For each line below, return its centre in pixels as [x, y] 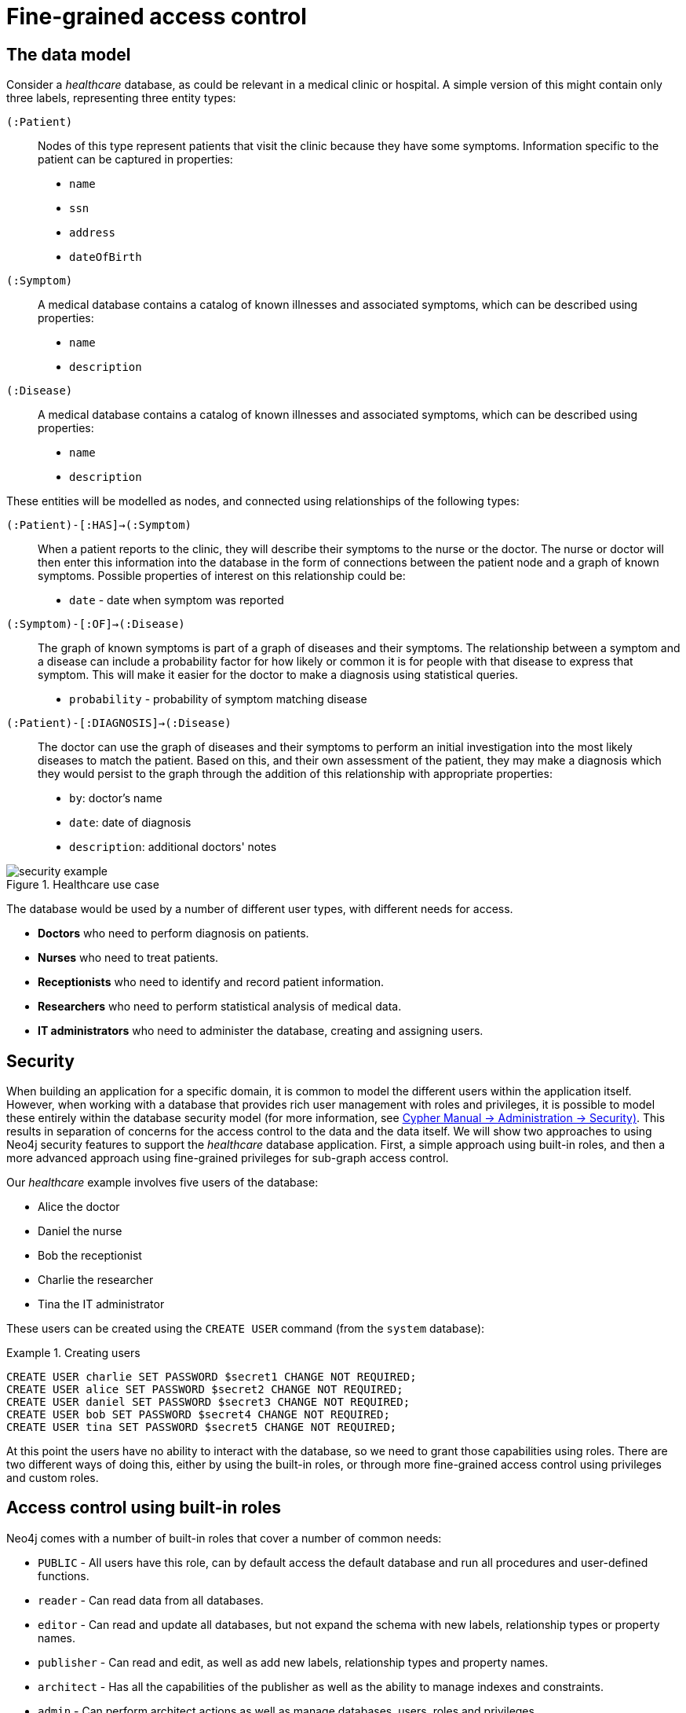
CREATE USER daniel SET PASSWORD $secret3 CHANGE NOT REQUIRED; [208, 1402]
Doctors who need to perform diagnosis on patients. [173, 934]
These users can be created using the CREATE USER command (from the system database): [246, 1329]
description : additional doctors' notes [173, 847]
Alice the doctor [79, 1207]
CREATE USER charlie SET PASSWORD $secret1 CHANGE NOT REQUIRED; [212, 1377]
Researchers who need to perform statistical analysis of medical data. [220, 1007]
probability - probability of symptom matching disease [218, 699]
